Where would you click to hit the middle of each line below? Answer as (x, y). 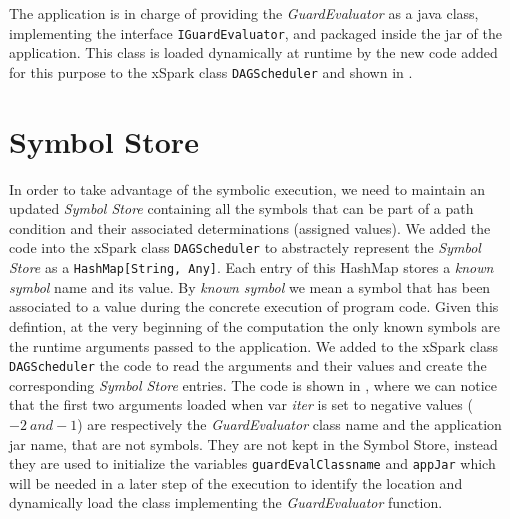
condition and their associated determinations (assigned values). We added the (250, 227)
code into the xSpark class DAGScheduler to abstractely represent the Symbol (245, 247)
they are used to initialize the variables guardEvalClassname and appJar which (252, 463)
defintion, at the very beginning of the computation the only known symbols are (255, 325)
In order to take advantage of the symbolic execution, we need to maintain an (247, 188)
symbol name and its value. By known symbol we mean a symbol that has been (250, 286)
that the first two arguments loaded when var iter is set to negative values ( (241, 404)
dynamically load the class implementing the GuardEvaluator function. (226, 502)
